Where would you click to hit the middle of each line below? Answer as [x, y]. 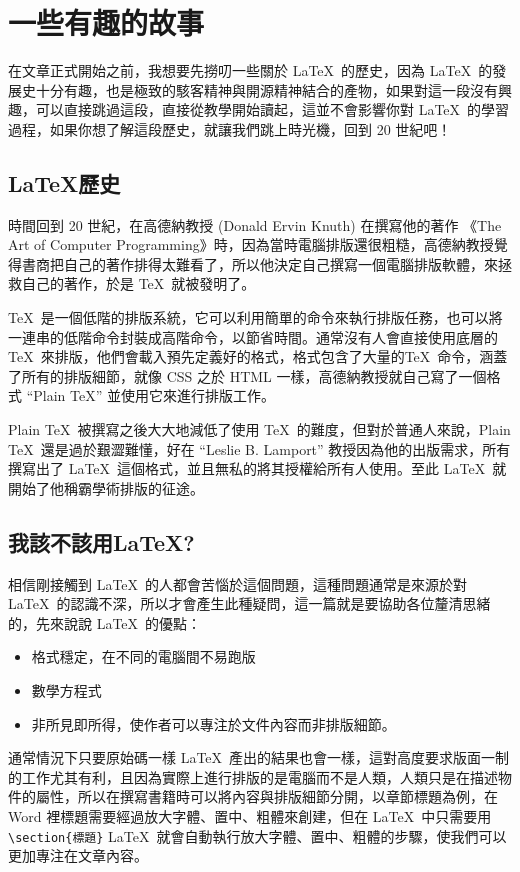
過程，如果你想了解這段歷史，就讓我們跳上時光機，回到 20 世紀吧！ [230, 128]
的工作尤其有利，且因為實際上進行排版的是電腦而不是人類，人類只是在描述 [253, 776]
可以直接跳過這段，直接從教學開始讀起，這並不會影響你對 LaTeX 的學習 [272, 109]
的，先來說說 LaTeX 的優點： [105, 622]
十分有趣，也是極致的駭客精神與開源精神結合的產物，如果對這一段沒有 [266, 89]
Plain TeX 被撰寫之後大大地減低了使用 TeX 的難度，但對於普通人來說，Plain [259, 429]
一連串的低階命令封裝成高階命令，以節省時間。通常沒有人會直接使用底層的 [253, 336]
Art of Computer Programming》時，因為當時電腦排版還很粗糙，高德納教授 [251, 244]
